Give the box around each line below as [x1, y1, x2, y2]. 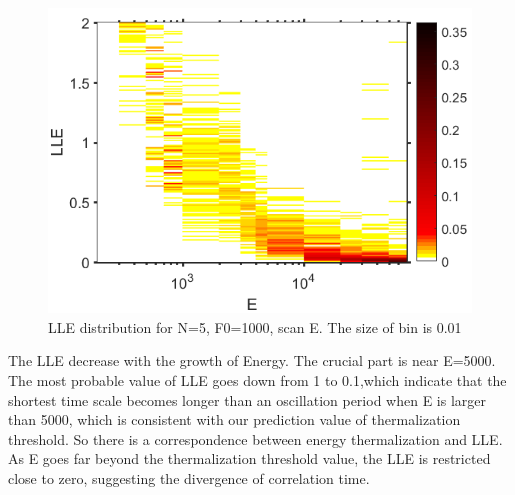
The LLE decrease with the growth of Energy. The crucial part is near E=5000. [8, 350, 496, 371]
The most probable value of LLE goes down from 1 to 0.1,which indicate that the [8, 370, 507, 391]
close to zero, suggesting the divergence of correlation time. [8, 467, 370, 488]
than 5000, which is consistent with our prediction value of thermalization [8, 409, 461, 430]
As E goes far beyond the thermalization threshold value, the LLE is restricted [8, 448, 491, 469]
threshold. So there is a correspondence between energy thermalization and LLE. [8, 428, 503, 449]
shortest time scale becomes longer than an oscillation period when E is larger [8, 389, 486, 410]
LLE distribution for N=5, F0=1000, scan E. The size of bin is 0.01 [48, 316, 462, 337]
